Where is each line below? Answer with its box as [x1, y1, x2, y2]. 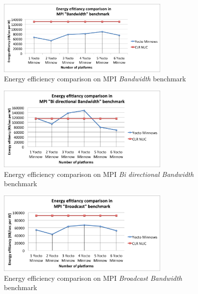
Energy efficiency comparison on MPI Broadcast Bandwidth [4, 272, 182, 283]
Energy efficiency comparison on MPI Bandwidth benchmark [4, 73, 186, 84]
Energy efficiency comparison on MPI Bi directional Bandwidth [4, 169, 194, 179]
